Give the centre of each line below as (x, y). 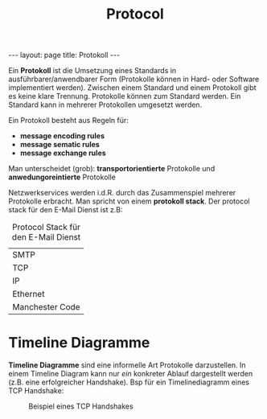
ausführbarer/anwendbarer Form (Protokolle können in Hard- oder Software (134, 79)
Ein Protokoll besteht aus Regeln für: (68, 121)
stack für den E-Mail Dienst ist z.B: (66, 210)
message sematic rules (60, 145)
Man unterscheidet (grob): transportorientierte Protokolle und (112, 169)
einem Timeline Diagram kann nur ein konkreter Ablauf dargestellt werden (131, 374)
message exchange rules (63, 153)
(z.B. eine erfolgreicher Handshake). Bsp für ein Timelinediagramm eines (129, 382)
